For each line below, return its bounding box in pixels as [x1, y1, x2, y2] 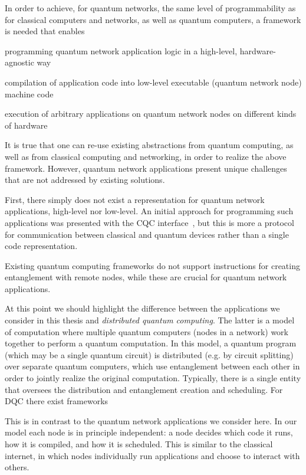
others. [5, 461, 29, 473]
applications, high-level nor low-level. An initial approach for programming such [5, 205, 294, 217]
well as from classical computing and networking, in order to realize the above [5, 150, 287, 162]
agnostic [5, 56, 34, 68]
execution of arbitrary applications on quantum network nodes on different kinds [5, 107, 297, 120]
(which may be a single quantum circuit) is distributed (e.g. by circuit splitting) [5, 348, 294, 361]
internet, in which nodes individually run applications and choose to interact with [5, 449, 300, 461]
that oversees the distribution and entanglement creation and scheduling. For [5, 383, 283, 395]
